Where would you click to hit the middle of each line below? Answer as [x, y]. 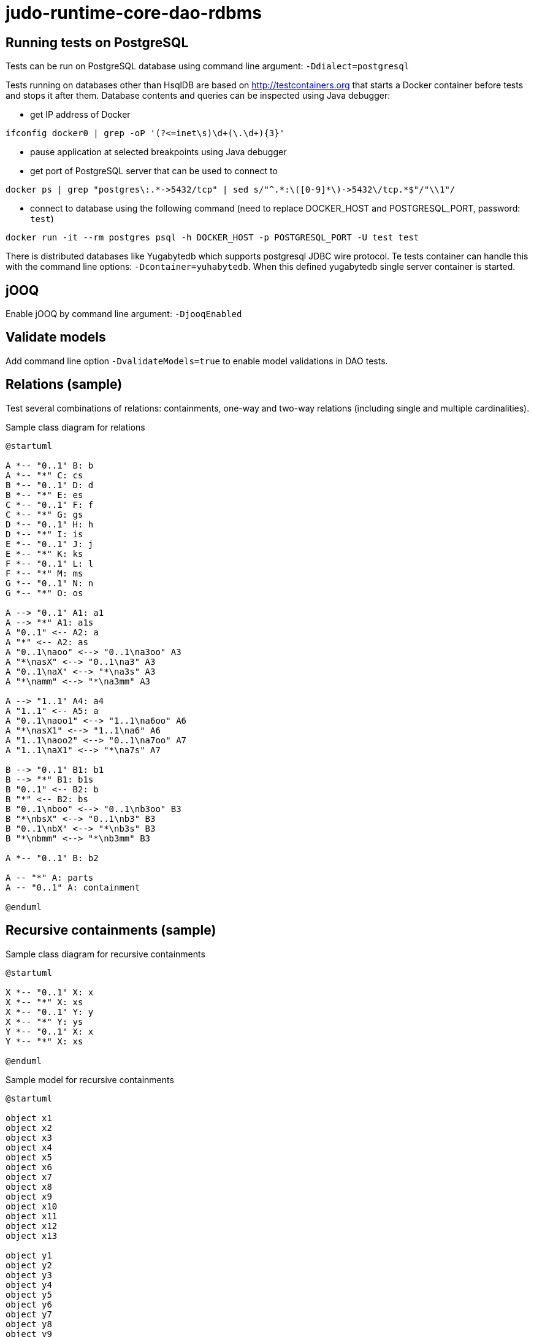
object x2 [29, 1128]
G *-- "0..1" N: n [50, 583]
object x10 [32, 1206]
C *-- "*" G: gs [44, 514]
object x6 [29, 1167]
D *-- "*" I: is [44, 534]
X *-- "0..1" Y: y [50, 1012]
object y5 [29, 1294]
